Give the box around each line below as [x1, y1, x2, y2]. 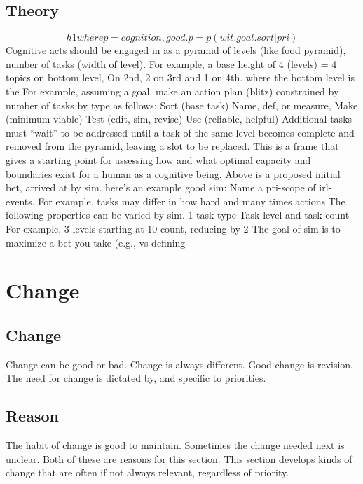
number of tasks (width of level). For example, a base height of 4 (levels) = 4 [6, 56, 337, 71]
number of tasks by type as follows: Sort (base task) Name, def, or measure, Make [6, 97, 358, 112]
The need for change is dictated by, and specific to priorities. [6, 371, 266, 385]
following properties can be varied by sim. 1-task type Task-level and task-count [6, 207, 350, 222]
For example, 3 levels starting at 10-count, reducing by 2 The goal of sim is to [6, 221, 341, 235]
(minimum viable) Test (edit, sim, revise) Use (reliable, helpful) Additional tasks [6, 111, 352, 126]
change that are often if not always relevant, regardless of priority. [6, 465, 289, 480]
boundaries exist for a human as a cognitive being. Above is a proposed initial [6, 166, 341, 181]
